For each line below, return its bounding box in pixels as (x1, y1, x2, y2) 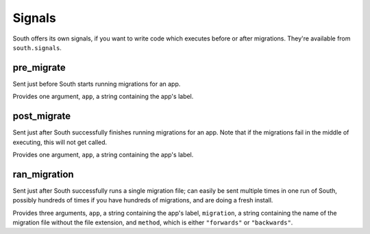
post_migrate (12, 110, 71, 122)
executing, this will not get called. (12, 138, 108, 146)
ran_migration (12, 168, 75, 180)
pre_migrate (12, 62, 66, 73)
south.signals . (12, 43, 62, 51)
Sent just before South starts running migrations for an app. (12, 80, 181, 88)
